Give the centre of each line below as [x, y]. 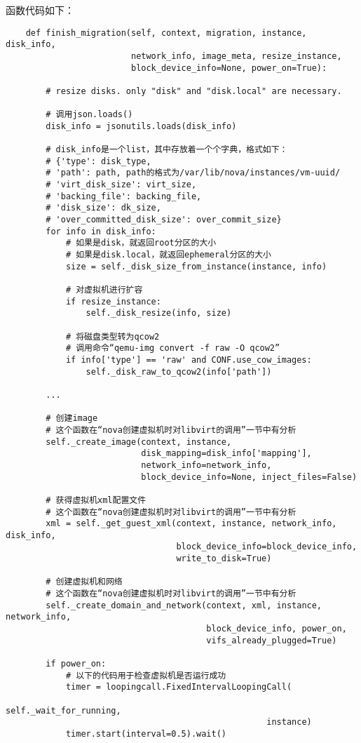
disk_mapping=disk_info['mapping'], [226, 454]
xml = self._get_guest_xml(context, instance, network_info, [191, 524]
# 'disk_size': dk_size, [103, 208]
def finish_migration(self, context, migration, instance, [166, 33]
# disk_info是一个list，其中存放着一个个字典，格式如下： [167, 150]
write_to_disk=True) [224, 559]
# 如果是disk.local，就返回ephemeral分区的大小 [168, 255]
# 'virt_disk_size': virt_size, [121, 185]
